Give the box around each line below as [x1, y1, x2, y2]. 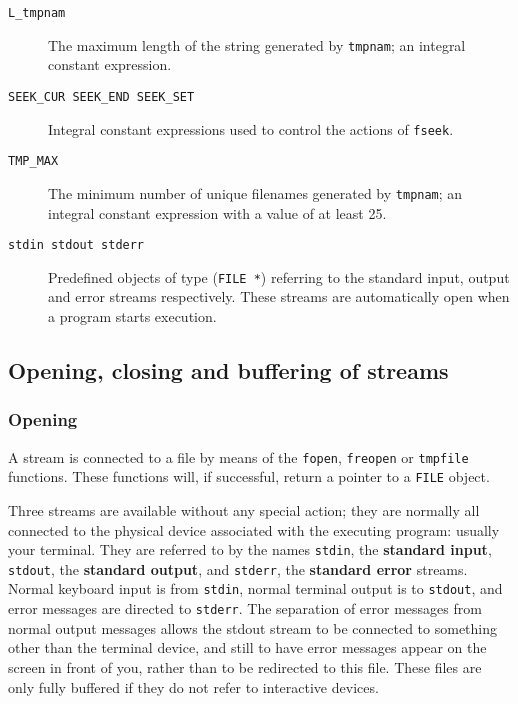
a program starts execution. [48, 306, 217, 327]
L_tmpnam [8, 6, 66, 20]
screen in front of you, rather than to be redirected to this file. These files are [8, 656, 482, 677]
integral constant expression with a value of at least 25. [48, 202, 387, 223]
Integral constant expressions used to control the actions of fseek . [48, 118, 454, 139]
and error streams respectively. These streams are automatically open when [48, 286, 510, 307]
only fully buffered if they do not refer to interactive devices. [8, 676, 379, 697]
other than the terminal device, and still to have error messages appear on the [8, 637, 487, 658]
